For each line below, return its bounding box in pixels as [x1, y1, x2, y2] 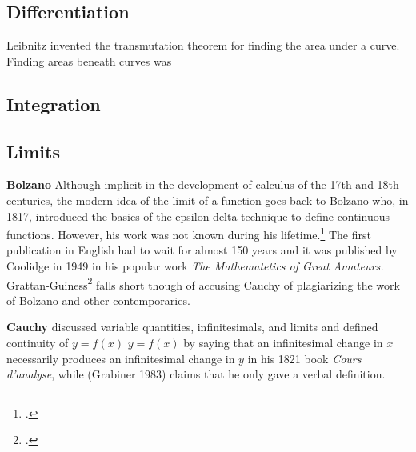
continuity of [6, 334, 69, 351]
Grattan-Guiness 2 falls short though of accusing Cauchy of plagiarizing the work [6, 274, 400, 293]
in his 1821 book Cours [247, 350, 362, 366]
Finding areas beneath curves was [6, 52, 172, 69]
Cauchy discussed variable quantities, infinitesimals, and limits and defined [6, 318, 378, 335]
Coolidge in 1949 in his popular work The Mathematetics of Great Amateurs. [6, 258, 384, 274]
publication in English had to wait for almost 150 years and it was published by [6, 242, 398, 258]
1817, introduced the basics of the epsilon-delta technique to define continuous [6, 207, 390, 224]
